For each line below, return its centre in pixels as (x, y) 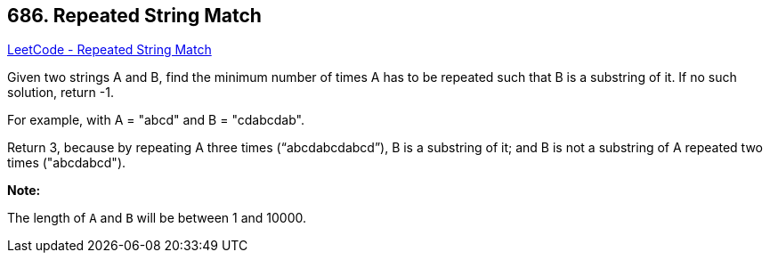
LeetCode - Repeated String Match (109, 50)
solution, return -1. (61, 93)
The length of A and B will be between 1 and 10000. (157, 218)
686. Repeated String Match (134, 16)
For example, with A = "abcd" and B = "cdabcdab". (156, 120)
